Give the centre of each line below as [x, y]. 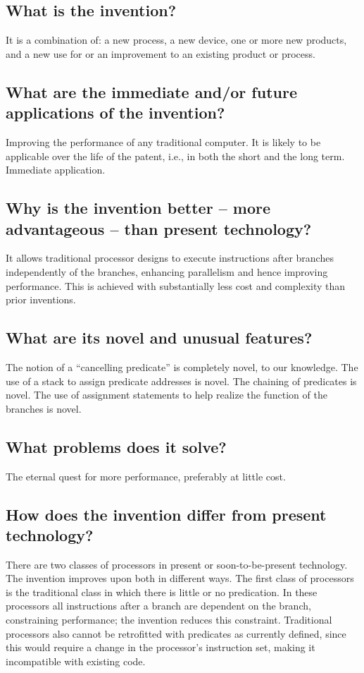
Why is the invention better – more [138, 208]
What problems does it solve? [116, 446]
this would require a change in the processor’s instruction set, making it [161, 647]
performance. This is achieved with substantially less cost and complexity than [176, 285]
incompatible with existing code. [76, 661]
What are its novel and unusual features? [159, 338]
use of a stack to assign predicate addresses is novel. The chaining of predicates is [181, 381]
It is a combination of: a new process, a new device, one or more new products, [176, 40]
